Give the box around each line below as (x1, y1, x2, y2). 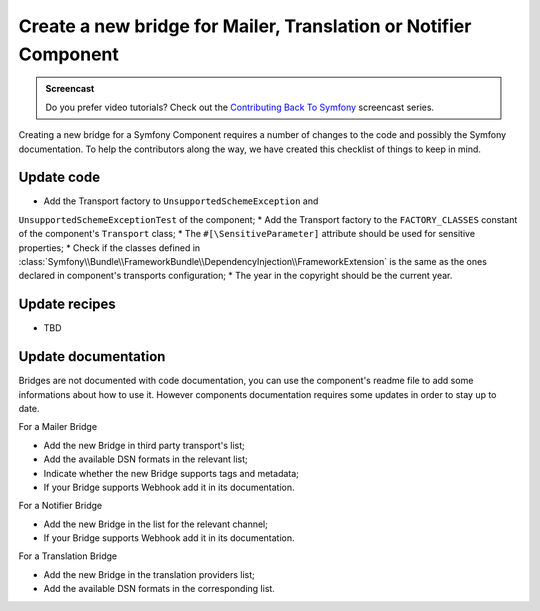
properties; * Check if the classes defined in (18, 241, 201, 254)
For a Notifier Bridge (18, 500, 103, 512)
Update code (18, 169, 100, 186)
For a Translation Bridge (18, 550, 118, 562)
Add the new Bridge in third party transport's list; (43, 439, 245, 451)
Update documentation (18, 348, 166, 365)
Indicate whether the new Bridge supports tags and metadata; (43, 467, 300, 479)
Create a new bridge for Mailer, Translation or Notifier (18, 15, 472, 37)
